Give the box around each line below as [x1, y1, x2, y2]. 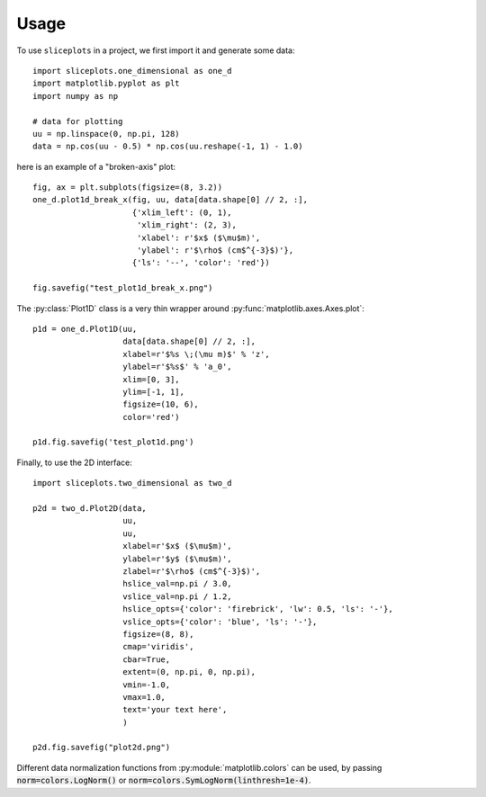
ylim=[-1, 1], [122, 387, 184, 397]
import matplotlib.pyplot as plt [32, 78, 180, 89]
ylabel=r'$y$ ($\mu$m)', [122, 553, 233, 564]
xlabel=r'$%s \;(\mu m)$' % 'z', [122, 349, 270, 359]
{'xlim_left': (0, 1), [131, 207, 233, 218]
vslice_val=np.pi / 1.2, [122, 591, 233, 602]
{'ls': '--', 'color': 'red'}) [131, 257, 270, 268]
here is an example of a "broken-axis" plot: [16, 161, 175, 172]
